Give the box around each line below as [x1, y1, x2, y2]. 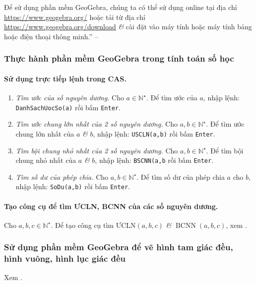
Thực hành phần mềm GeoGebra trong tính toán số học [4, 52, 234, 65]
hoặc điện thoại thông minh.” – [4, 31, 98, 41]
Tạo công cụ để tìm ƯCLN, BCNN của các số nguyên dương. [4, 201, 218, 211]
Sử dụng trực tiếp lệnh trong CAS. [4, 73, 127, 83]
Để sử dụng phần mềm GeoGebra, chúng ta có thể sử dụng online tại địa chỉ [4, 2, 237, 12]
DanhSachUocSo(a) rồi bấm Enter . [15, 102, 121, 112]
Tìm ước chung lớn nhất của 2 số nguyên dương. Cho [15, 119, 178, 129]
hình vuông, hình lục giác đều [4, 252, 126, 265]
